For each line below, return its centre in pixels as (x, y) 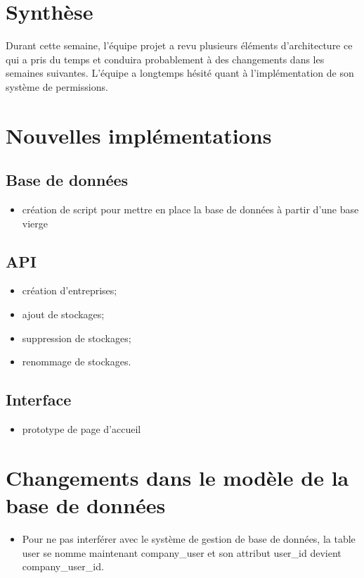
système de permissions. (57, 86)
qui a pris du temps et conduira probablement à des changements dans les (165, 59)
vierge (35, 223)
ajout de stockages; (63, 314)
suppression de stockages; (77, 338)
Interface (39, 400)
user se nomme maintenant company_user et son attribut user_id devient (182, 552)
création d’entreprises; (70, 290)
